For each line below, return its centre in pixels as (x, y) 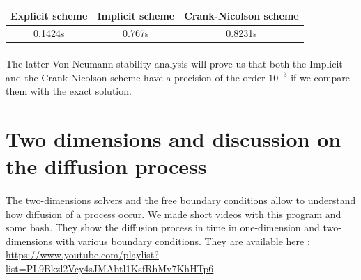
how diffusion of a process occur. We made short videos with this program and (174, 213)
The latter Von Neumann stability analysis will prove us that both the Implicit (174, 64)
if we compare (320, 77)
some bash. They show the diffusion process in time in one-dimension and (163, 227)
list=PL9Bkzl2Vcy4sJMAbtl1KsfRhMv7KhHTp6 (110, 268)
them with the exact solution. (69, 91)
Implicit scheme (136, 15)
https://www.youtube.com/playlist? (82, 255)
